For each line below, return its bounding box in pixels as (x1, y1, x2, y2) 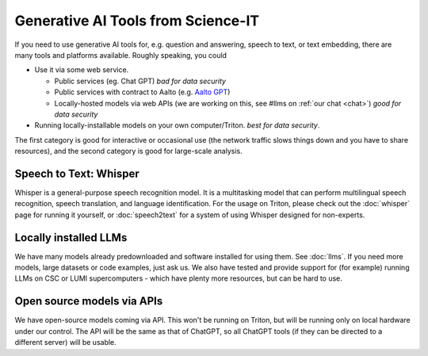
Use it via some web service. (34, 65, 129, 75)
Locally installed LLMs (14, 231, 128, 244)
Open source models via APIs (14, 294, 163, 308)
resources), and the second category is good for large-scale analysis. (14, 147, 243, 156)
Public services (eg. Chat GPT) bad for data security (54, 76, 226, 86)
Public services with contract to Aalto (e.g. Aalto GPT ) (54, 87, 231, 97)
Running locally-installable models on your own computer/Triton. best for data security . (34, 121, 320, 130)
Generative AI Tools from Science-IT (14, 12, 260, 29)
